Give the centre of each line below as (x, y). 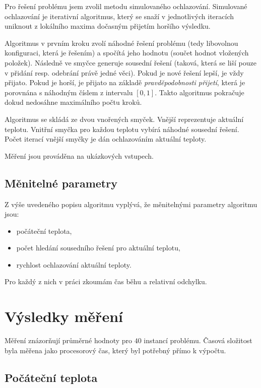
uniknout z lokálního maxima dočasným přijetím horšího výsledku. (108, 26)
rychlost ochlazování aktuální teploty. (74, 264)
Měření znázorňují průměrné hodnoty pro (69, 340)
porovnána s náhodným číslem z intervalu (69, 92)
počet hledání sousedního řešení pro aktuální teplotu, (98, 248)
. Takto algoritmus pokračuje (200, 92)
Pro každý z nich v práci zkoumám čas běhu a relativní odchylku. (106, 281)
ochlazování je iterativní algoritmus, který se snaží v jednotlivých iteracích (119, 16)
